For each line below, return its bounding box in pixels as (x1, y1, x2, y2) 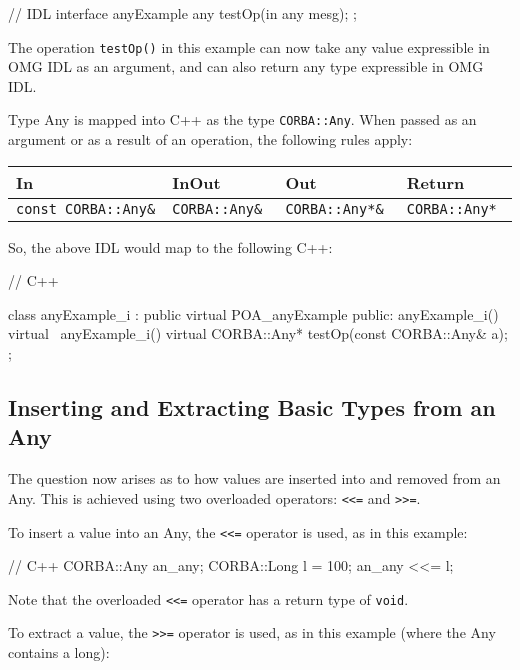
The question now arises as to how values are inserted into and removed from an (8, 468, 501, 489)
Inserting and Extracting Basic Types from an (8, 392, 496, 423)
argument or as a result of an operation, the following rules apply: (8, 129, 413, 150)
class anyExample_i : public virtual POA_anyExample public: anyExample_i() (8, 303, 499, 324)
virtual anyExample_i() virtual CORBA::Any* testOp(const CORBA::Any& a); (8, 323, 508, 344)
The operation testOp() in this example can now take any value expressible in (8, 36, 490, 57)
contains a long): (8, 642, 110, 663)
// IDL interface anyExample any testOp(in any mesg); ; (8, 3, 357, 23)
